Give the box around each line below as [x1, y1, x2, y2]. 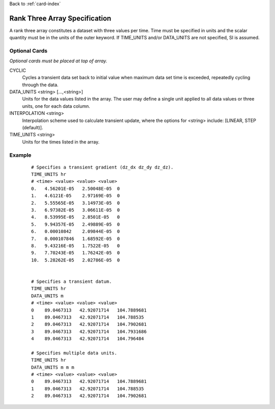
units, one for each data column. [22, 103, 90, 109]
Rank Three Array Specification [9, 14, 112, 22]
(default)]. [22, 124, 43, 130]
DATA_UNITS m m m [31, 364, 74, 370]
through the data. [22, 82, 59, 88]
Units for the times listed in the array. [22, 138, 100, 145]
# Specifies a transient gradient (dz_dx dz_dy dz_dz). [31, 164, 174, 170]
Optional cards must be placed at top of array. [9, 58, 107, 64]
